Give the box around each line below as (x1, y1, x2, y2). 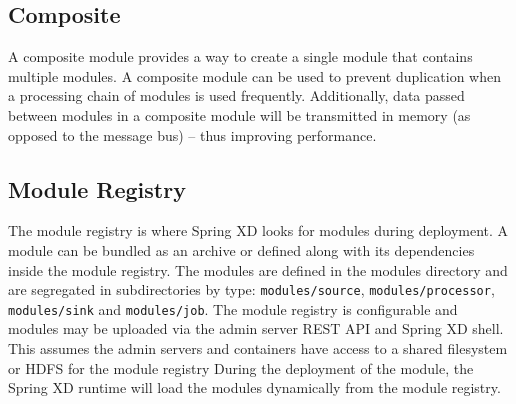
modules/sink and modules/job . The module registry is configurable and (8, 298, 458, 319)
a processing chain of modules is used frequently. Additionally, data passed (8, 85, 465, 106)
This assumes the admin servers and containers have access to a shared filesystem (8, 338, 508, 359)
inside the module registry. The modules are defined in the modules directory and (8, 259, 508, 280)
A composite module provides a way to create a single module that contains (8, 46, 473, 67)
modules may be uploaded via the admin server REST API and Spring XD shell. (8, 318, 504, 339)
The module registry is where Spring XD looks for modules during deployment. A (8, 220, 509, 241)
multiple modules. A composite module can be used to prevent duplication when (8, 65, 501, 86)
